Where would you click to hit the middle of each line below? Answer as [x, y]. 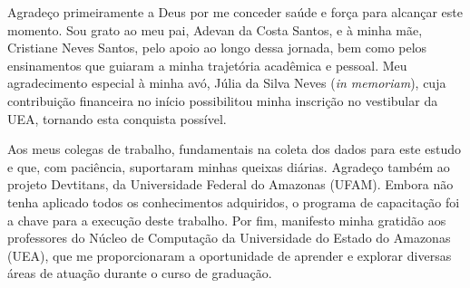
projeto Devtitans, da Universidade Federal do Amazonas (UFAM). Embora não [230, 184]
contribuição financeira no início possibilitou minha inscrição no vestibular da [223, 100]
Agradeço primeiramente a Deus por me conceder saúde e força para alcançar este [235, 12]
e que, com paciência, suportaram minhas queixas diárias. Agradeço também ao [229, 166]
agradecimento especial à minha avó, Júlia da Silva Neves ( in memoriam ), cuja [227, 83]
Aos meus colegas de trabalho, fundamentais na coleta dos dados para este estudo [234, 149]
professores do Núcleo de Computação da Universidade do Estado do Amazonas [229, 238]
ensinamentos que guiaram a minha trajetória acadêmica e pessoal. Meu [207, 65]
